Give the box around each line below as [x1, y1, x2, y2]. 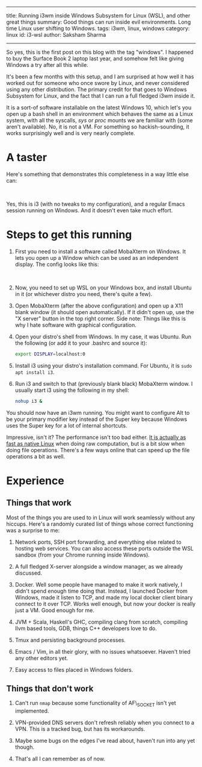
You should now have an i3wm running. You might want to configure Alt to [6, 409, 190, 416]
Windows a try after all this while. [6, 62, 88, 68]
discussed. [14, 569, 42, 576]
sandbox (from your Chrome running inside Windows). [14, 551, 150, 558]
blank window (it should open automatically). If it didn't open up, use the [14, 308, 194, 315]
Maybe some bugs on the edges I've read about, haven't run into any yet [14, 737, 195, 745]
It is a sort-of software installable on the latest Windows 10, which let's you [6, 104, 192, 111]
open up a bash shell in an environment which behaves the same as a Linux [6, 110, 194, 118]
